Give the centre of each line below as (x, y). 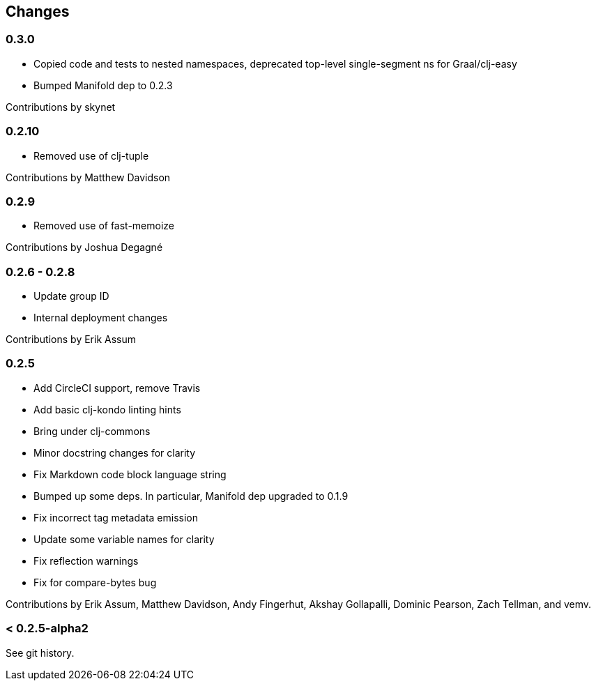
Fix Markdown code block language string (130, 474)
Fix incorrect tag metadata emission (116, 517)
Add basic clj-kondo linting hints (107, 409)
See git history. (40, 653)
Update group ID (71, 296)
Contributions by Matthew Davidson (88, 177)
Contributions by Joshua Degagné (84, 247)
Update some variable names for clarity (124, 539)
